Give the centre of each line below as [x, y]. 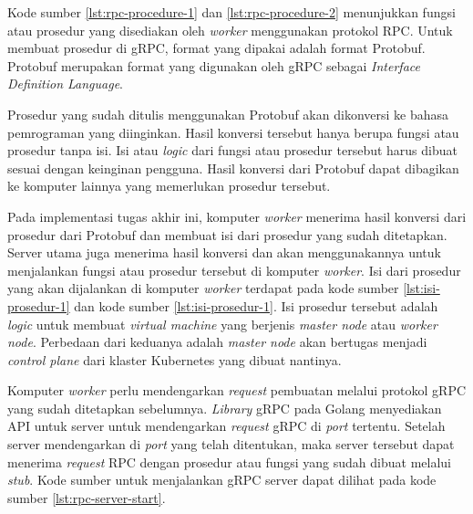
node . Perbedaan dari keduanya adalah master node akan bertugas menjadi [217, 342]
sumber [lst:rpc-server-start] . [87, 497]
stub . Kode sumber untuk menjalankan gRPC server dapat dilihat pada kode [222, 480]
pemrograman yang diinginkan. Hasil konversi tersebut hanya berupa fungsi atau [233, 132]
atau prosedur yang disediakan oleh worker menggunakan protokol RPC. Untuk [230, 30]
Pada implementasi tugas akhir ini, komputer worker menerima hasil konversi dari [237, 216]
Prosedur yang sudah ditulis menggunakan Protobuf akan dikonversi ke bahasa [228, 114]
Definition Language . [66, 84]
